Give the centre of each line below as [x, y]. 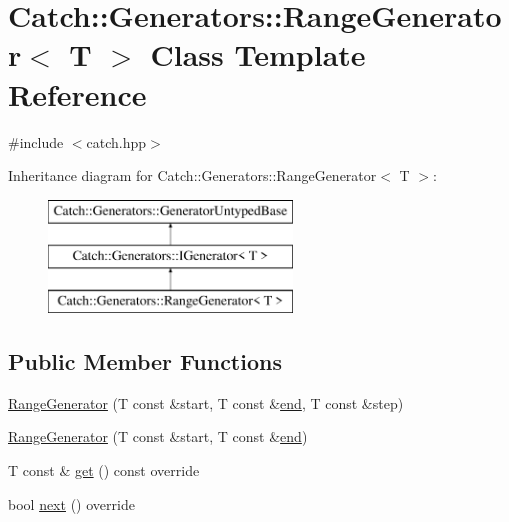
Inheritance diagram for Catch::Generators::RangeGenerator [192, 175]
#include [36, 141]
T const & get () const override [104, 470]
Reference [77, 93]
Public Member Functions [145, 361]
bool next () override [71, 503]
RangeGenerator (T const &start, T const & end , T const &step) [206, 402]
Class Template [258, 54]
